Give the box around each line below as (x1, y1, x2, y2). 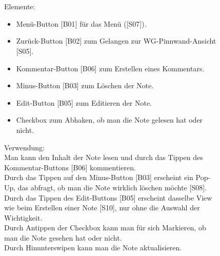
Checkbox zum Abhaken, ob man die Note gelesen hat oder (16, 114, 203, 125)
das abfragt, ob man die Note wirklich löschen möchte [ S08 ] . (17, 182, 207, 192)
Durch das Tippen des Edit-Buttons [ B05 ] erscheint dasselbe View (4, 192, 212, 203)
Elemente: (4, 1, 35, 12)
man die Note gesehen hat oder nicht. (4, 232, 122, 243)
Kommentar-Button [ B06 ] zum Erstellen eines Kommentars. (16, 63, 205, 73)
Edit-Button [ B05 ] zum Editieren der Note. (16, 97, 152, 108)
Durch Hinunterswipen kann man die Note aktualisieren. (4, 242, 182, 253)
